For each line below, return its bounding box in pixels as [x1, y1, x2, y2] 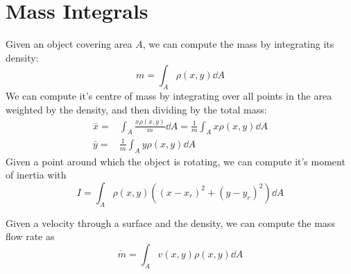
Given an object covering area [6, 37, 132, 51]
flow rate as [6, 229, 55, 244]
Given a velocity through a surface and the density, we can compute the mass [6, 215, 335, 230]
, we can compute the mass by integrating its [142, 37, 334, 51]
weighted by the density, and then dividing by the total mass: [6, 102, 267, 116]
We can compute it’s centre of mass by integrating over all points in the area [6, 89, 332, 103]
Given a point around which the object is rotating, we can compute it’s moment [6, 154, 345, 168]
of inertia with [6, 167, 67, 182]
